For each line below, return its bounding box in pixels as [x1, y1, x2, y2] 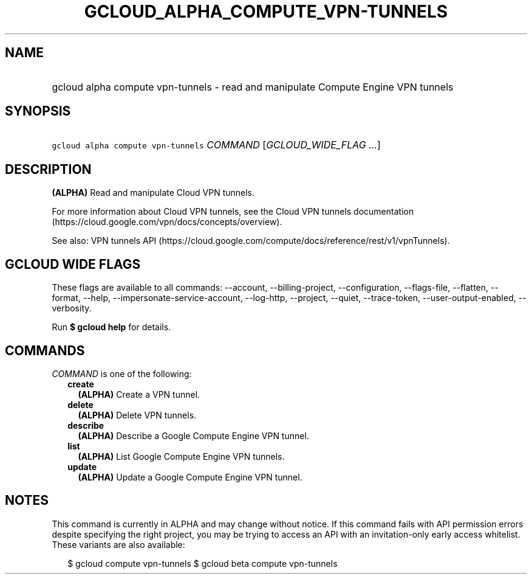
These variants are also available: [52, 539, 185, 550]
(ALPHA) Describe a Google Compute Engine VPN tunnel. [78, 430, 309, 441]
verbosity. [52, 303, 92, 314]
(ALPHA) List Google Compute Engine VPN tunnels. [78, 451, 285, 462]
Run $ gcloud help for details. [52, 322, 171, 333]
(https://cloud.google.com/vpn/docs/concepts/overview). [52, 217, 282, 227]
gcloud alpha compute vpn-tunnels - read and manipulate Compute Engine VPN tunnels [52, 80, 454, 93]
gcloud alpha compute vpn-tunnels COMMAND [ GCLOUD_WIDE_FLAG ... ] [52, 139, 381, 151]
